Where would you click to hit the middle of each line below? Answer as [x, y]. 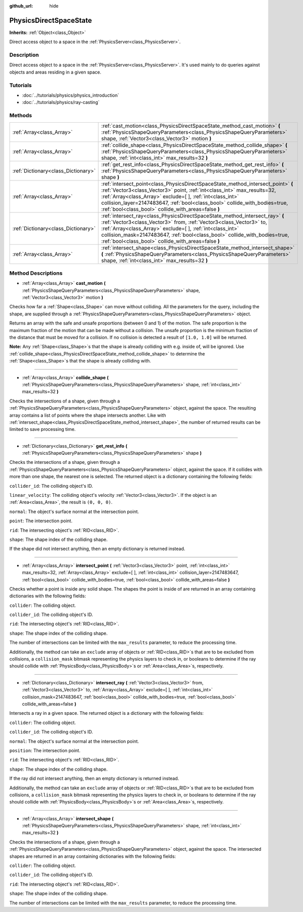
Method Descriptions [36, 273]
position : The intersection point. [45, 750]
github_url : [21, 6]
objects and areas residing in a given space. [55, 72]
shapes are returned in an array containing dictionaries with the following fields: [93, 856]
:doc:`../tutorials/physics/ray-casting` [61, 102]
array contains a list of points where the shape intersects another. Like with [88, 415]
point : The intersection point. [41, 521]
